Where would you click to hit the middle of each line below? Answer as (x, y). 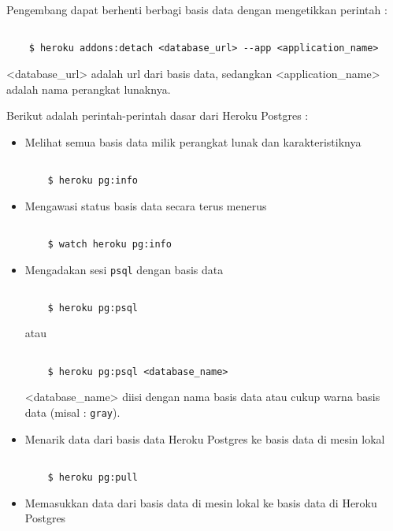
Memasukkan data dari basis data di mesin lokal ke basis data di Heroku (201, 502)
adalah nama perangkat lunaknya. (89, 89)
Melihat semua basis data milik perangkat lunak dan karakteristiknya (193, 141)
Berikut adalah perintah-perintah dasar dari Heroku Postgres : (158, 115)
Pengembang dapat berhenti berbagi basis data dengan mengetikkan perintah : (197, 9)
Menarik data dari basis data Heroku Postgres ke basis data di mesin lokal (205, 438)
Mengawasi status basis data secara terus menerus (146, 205)
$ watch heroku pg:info (109, 244)
